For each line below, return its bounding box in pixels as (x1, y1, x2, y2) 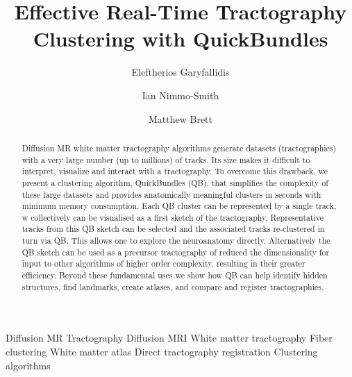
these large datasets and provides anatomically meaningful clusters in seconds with (22, 188, 321, 200)
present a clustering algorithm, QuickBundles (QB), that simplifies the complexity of (22, 176, 328, 188)
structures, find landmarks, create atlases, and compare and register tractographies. (22, 280, 324, 292)
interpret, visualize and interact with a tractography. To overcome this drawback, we (22, 165, 328, 177)
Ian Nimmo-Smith (142, 87, 219, 102)
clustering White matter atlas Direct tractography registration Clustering (6, 344, 318, 359)
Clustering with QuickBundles (33, 24, 328, 53)
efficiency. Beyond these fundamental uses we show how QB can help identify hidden (22, 269, 328, 281)
